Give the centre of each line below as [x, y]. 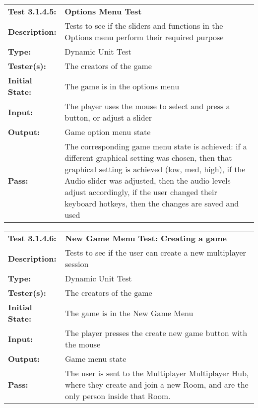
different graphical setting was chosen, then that [148, 158]
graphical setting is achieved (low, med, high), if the [155, 169]
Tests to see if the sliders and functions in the [144, 26]
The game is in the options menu [122, 86]
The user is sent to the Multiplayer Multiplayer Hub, [157, 373]
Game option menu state [108, 132]
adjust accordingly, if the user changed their [141, 192]
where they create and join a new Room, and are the [157, 384]
